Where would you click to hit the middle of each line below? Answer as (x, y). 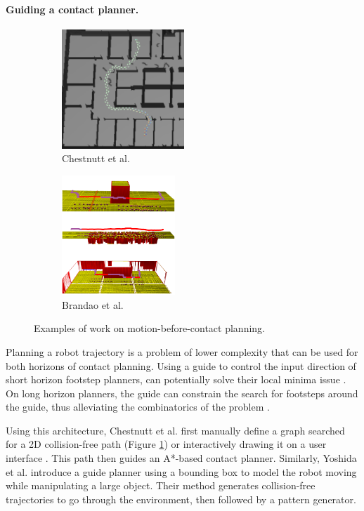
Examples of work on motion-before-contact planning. (149, 328)
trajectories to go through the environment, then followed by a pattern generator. (181, 499)
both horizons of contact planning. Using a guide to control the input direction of (181, 365)
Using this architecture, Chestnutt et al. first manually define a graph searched (175, 430)
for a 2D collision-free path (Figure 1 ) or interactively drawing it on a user (166, 444)
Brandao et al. (93, 304)
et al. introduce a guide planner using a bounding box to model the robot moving (181, 471)
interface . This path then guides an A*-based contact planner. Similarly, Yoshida (181, 458)
